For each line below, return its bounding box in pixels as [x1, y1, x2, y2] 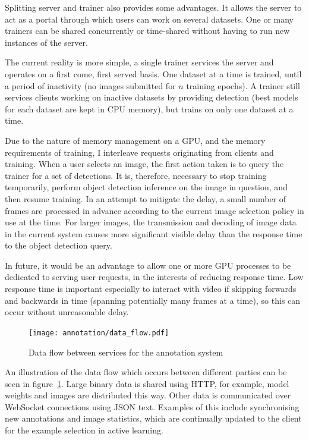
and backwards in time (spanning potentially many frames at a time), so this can [5, 294, 301, 306]
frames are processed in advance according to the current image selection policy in [5, 204, 304, 216]
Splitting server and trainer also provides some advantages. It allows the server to [5, 1, 302, 13]
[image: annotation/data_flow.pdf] [29, 328, 169, 337]
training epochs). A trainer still [186, 79, 301, 92]
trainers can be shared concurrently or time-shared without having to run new [5, 24, 290, 37]
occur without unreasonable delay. [5, 306, 129, 318]
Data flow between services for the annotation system [29, 345, 223, 358]
